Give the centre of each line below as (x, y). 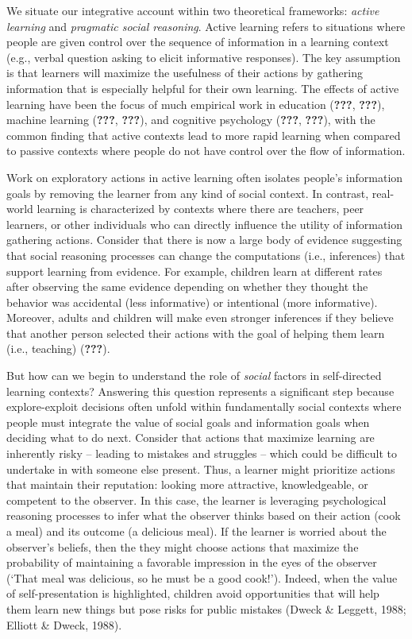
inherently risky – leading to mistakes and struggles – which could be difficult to (202, 453)
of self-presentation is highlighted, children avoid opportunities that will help (193, 593)
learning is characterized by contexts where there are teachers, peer (200, 209)
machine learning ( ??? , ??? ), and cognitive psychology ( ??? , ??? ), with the (191, 120)
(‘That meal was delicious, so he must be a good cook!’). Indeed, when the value (202, 577)
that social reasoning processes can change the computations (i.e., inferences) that (206, 255)
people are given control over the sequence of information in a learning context (198, 42)
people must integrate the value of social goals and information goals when (188, 422)
